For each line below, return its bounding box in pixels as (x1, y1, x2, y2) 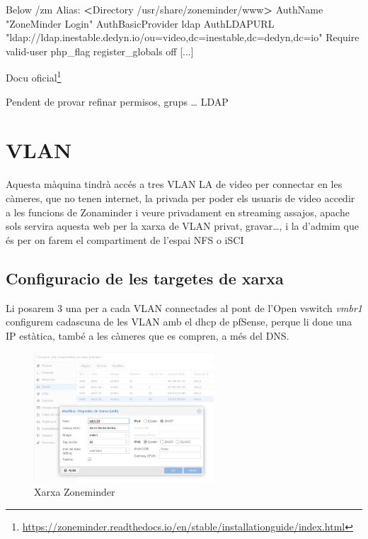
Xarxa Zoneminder (34, 484, 115, 499)
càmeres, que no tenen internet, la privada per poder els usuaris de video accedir (6, 190, 355, 205)
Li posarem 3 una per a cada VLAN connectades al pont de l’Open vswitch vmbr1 (6, 300, 362, 315)
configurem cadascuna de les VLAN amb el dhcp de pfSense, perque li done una (6, 314, 352, 329)
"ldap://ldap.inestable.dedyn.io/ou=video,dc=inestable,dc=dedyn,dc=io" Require (6, 30, 360, 45)
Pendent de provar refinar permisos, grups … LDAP (6, 94, 229, 109)
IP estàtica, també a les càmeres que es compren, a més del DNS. (6, 328, 289, 343)
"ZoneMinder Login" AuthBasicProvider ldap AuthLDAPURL (6, 16, 275, 30)
